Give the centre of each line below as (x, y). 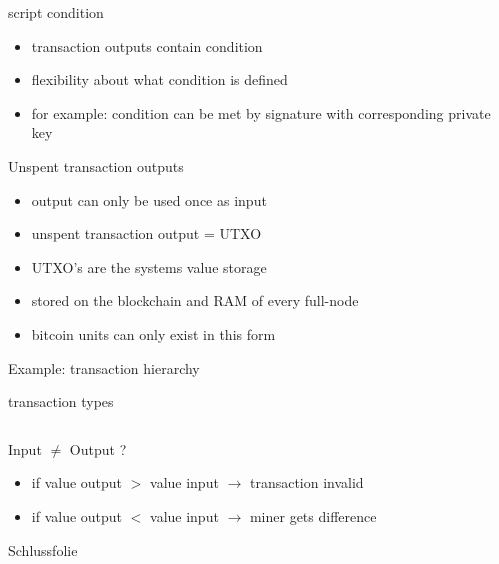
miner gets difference (313, 515)
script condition (56, 12)
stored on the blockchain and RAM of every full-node (195, 300)
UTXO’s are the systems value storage (149, 266)
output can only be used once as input (149, 199)
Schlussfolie (43, 549)
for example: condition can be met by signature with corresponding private (261, 112)
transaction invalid (306, 482)
